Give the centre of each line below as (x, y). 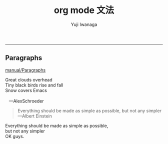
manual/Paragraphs (25, 70)
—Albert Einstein (35, 116)
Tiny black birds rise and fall (34, 85)
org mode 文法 (84, 10)
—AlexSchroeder (26, 101)
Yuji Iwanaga (84, 24)
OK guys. (15, 136)
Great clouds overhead (29, 79)
